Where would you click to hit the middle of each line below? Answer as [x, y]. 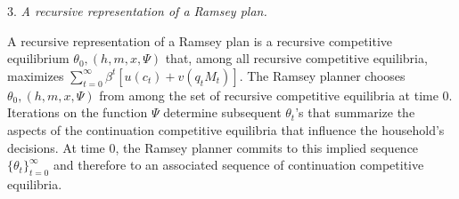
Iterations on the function [78, 112]
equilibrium [38, 58]
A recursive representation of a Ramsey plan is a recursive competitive [200, 40]
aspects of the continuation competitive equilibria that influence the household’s [226, 129]
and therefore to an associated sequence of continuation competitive [238, 165]
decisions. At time [56, 147]
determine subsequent [222, 112]
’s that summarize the [355, 112]
